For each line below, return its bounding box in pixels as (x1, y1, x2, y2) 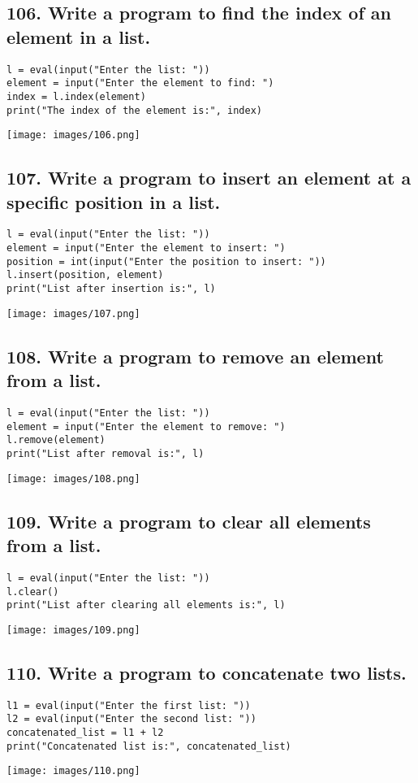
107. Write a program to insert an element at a (6, 165, 412, 190)
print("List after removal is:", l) (6, 447, 205, 459)
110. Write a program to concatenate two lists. (6, 659, 407, 685)
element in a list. (6, 24, 151, 49)
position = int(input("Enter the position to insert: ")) (6, 255, 326, 268)
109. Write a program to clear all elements (6, 508, 371, 533)
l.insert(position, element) (6, 269, 164, 281)
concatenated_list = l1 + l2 (6, 727, 164, 739)
